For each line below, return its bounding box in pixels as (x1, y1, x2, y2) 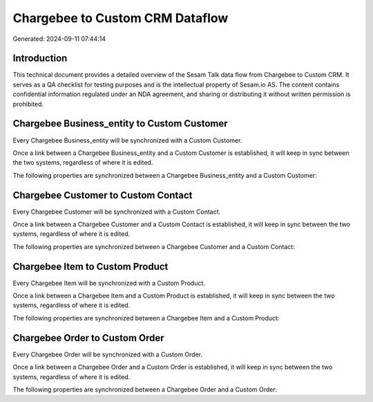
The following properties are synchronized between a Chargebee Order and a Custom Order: (12, 385, 278, 394)
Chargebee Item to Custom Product (12, 260, 169, 273)
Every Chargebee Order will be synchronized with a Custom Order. (12, 350, 203, 358)
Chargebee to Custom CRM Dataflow (12, 10, 229, 26)
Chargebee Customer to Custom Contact (12, 189, 193, 201)
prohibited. (12, 100, 44, 108)
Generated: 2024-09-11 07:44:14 (12, 35, 106, 43)
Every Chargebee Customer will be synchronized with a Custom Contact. (12, 208, 221, 216)
